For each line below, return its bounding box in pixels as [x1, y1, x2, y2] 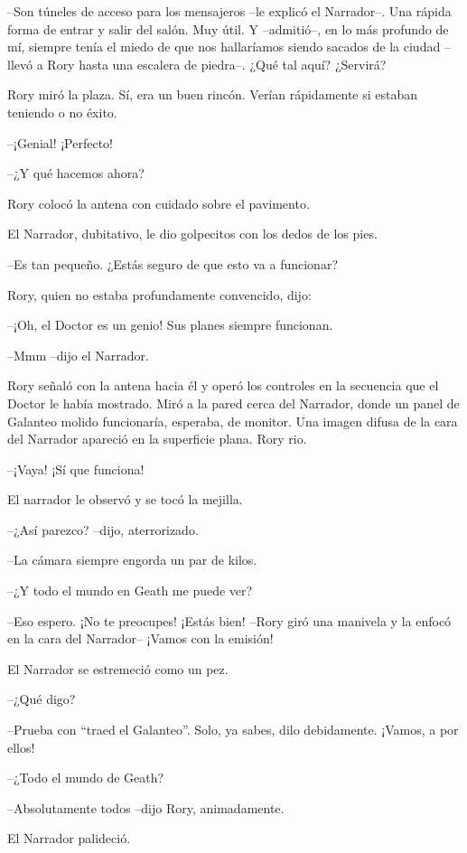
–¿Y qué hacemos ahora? [7, 164, 145, 183]
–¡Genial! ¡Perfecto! [7, 133, 114, 152]
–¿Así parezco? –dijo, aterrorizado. [7, 520, 199, 539]
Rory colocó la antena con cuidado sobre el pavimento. [7, 193, 310, 212]
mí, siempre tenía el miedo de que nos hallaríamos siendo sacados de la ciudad [7, 37, 441, 56]
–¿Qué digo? [7, 689, 76, 708]
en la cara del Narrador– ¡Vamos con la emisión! [7, 629, 274, 648]
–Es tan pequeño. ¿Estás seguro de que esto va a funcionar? [7, 254, 339, 273]
